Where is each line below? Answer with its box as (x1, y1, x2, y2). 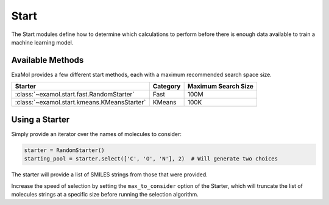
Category (152, 82, 181, 91)
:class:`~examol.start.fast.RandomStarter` (15, 90, 135, 99)
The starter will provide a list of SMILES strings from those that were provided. (11, 171, 208, 178)
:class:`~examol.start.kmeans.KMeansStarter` (15, 98, 146, 107)
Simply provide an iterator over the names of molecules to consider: (11, 130, 182, 137)
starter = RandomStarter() (24, 146, 105, 154)
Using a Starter (11, 114, 70, 124)
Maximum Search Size (187, 82, 254, 91)
